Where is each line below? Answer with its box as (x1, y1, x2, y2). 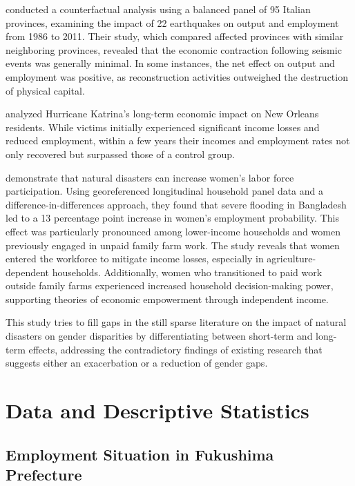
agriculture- (267, 251, 316, 266)
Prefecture (6, 464, 82, 485)
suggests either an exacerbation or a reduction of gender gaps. (6, 356, 268, 370)
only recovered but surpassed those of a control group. (6, 146, 235, 161)
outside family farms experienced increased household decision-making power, (6, 278, 334, 293)
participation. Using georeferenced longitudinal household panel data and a (6, 184, 324, 198)
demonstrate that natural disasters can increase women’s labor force (6, 170, 294, 184)
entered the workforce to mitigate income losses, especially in (6, 251, 264, 266)
